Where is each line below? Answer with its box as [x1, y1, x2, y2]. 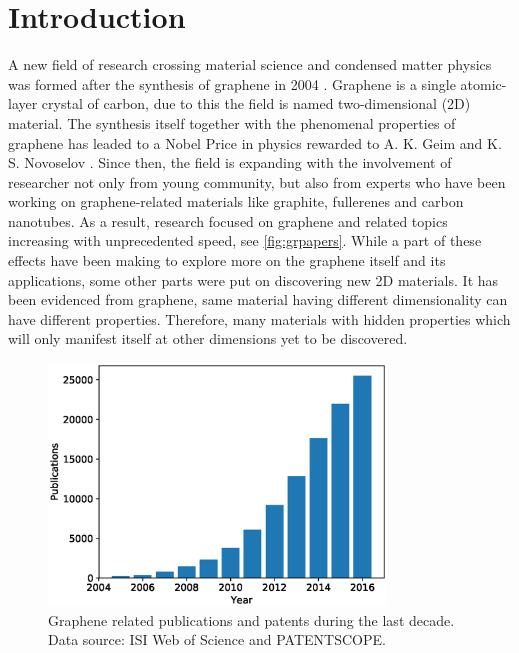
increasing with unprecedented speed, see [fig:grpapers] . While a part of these [8, 230, 482, 251]
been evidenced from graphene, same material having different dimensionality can [8, 289, 508, 310]
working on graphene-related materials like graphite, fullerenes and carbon [8, 191, 464, 212]
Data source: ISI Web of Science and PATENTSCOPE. [48, 629, 386, 650]
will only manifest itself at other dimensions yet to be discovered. [8, 328, 408, 349]
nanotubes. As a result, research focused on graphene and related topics [8, 210, 448, 231]
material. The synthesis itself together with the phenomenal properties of [8, 112, 456, 133]
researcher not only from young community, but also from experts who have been [8, 171, 506, 192]
